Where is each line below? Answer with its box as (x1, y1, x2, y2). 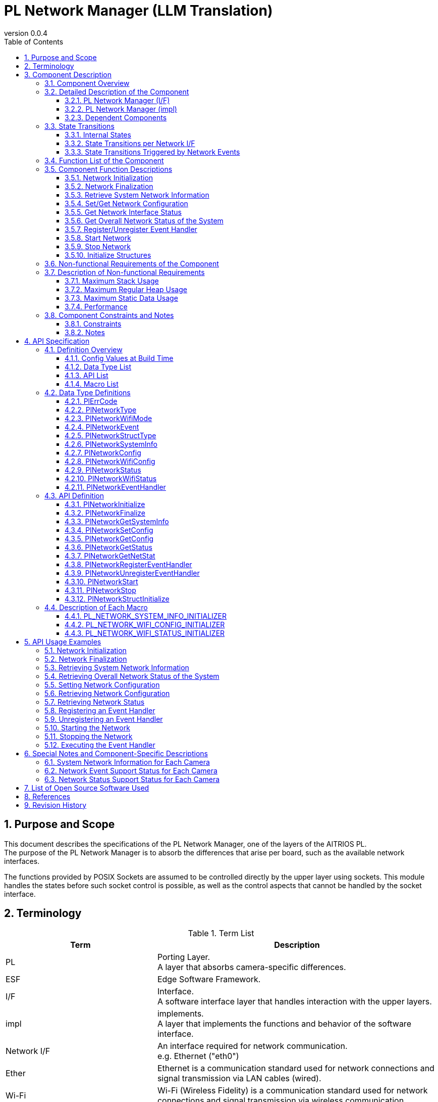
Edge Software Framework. (157, 974, 261, 985)
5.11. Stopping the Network (44, 731, 133, 741)
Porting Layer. (157, 952, 210, 962)
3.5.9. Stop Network (65, 242, 131, 251)
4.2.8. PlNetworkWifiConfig (65, 456, 155, 466)
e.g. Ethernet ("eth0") (157, 1051, 239, 1062)
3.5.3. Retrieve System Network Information (65, 190, 209, 199)
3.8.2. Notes (65, 328, 105, 337)
